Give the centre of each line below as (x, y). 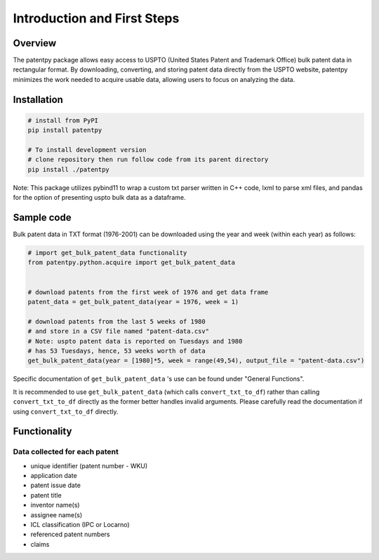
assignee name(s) (56, 514)
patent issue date (55, 485)
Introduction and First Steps (96, 18)
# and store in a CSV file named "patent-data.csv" (119, 332)
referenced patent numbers (70, 534)
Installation (38, 99)
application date (54, 476)
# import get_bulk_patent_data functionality (107, 253)
